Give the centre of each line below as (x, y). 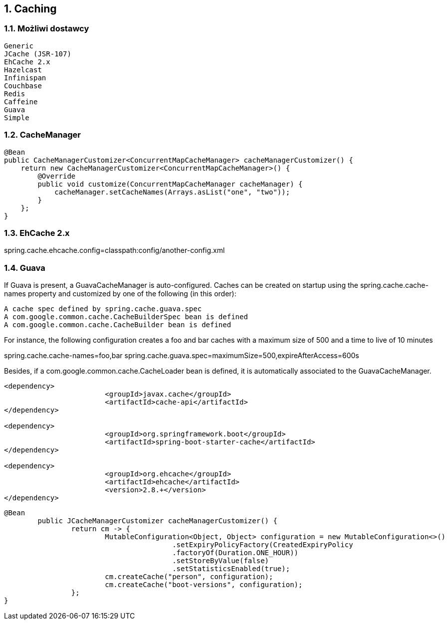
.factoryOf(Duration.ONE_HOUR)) (235, 553)
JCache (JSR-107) (38, 54)
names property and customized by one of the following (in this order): (120, 294)
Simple (17, 117)
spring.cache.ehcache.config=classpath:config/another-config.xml (114, 250)
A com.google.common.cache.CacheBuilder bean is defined (118, 325)
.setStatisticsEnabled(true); (231, 569)
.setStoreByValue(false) (221, 561)
